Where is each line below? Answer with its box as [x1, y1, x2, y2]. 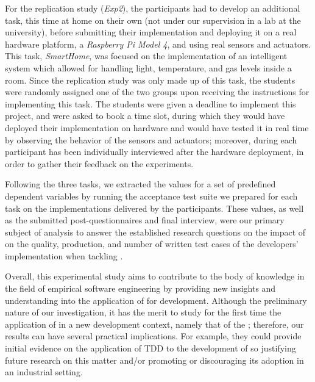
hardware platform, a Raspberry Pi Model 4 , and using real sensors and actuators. [5, 37, 311, 50]
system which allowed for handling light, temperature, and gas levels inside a [5, 61, 292, 74]
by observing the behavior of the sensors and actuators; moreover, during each [5, 133, 297, 146]
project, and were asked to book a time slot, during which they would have [5, 109, 285, 122]
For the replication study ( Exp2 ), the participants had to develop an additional [5, 2, 300, 14]
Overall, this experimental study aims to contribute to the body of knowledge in [5, 270, 305, 283]
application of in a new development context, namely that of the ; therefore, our [5, 317, 304, 330]
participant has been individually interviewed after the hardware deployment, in [5, 145, 304, 158]
